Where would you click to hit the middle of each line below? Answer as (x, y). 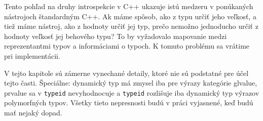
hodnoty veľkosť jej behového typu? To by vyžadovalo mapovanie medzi (116, 36)
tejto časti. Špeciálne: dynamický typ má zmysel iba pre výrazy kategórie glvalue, (131, 83)
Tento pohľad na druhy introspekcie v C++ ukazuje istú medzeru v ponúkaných (129, 6)
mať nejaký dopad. (33, 112)
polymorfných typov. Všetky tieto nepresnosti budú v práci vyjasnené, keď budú (129, 103)
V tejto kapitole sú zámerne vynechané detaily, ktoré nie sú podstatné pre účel (126, 73)
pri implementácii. (32, 55)
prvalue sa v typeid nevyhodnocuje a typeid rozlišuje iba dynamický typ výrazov (132, 92)
